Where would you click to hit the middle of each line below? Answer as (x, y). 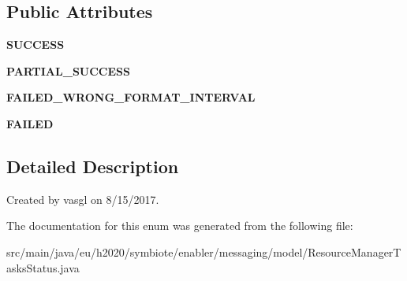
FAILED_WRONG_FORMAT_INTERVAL (131, 97)
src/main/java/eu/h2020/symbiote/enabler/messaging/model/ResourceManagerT (204, 251)
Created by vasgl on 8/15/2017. (83, 199)
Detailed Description (93, 166)
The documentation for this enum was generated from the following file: (180, 226)
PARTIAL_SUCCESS (68, 70)
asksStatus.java (43, 267)
